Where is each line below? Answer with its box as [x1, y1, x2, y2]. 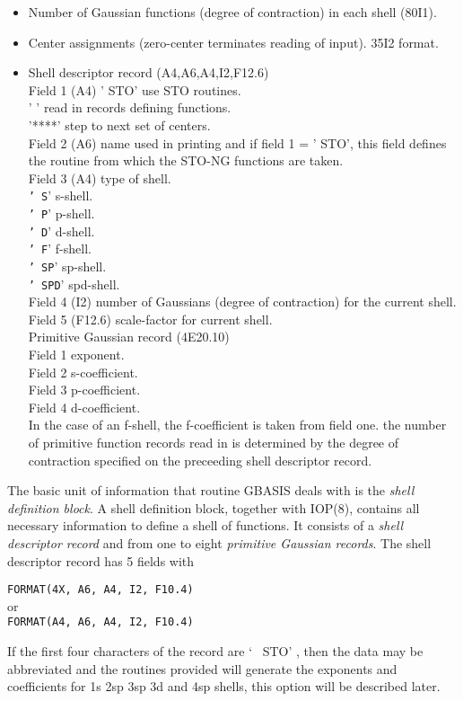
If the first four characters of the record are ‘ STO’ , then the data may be [7, 642, 424, 661]
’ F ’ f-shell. [28, 239, 92, 258]
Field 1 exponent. [28, 345, 125, 364]
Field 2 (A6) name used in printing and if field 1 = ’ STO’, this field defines [28, 133, 447, 152]
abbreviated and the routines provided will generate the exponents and [7, 659, 397, 678]
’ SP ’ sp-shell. [28, 256, 107, 275]
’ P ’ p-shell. [28, 204, 95, 222]
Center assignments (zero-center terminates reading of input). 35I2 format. [28, 32, 439, 51]
